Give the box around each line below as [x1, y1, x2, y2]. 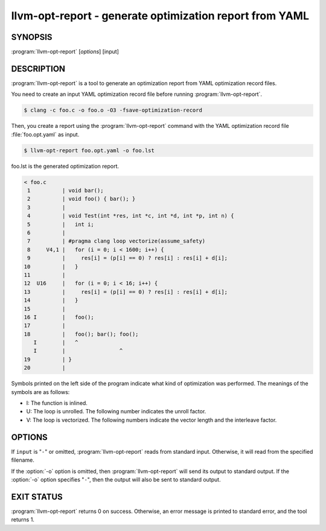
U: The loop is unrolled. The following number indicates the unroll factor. [26, 408, 206, 415]
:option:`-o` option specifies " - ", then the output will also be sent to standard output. [11, 475, 221, 483]
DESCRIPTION [11, 63, 66, 74]
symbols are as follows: [11, 388, 70, 395]
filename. [11, 456, 34, 464]
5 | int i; [27, 221, 95, 227]
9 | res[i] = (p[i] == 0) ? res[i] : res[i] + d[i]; [27, 255, 228, 262]
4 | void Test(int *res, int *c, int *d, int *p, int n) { [27, 212, 234, 220]
